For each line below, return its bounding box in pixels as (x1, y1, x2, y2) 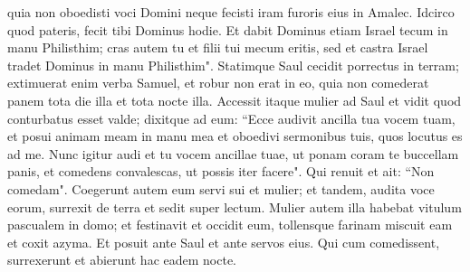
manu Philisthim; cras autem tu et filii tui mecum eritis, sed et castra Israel (7, 38, 428, 57)
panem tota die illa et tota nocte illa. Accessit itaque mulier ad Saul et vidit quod (7, 90, 462, 109)
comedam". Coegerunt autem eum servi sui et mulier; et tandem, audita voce (7, 179, 435, 198)
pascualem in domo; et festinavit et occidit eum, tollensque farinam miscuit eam (7, 215, 453, 234)
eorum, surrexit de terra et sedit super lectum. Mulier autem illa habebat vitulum (7, 197, 462, 216)
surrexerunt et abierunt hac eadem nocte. (7, 250, 237, 269)
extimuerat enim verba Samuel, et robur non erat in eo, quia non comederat (7, 73, 429, 92)
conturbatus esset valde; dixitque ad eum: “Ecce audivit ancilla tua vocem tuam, (7, 108, 456, 127)
